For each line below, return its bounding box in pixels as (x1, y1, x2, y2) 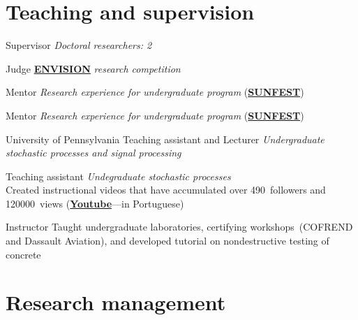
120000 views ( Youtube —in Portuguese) (6, 196, 184, 210)
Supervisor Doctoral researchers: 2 (6, 38, 152, 52)
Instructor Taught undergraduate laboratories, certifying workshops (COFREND (6, 219, 353, 234)
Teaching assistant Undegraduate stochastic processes (6, 168, 231, 183)
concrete (6, 247, 41, 261)
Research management (6, 288, 226, 317)
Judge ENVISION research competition (6, 61, 181, 75)
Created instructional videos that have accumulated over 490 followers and (6, 182, 326, 197)
